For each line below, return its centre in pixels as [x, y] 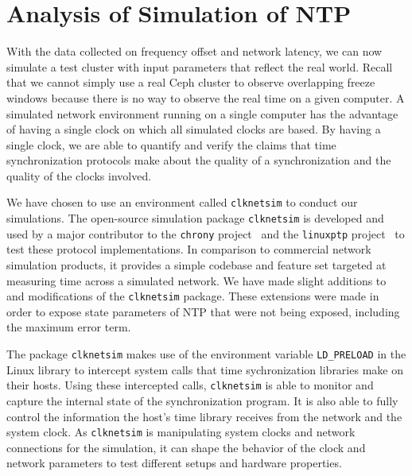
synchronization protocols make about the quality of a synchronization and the [199, 160]
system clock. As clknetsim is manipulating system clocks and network [181, 432]
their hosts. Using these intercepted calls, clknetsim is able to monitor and [190, 385]
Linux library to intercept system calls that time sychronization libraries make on [205, 369]
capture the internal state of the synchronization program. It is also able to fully [202, 400]
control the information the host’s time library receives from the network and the [204, 416]
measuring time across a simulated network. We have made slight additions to [196, 280]
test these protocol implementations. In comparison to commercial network [189, 249]
